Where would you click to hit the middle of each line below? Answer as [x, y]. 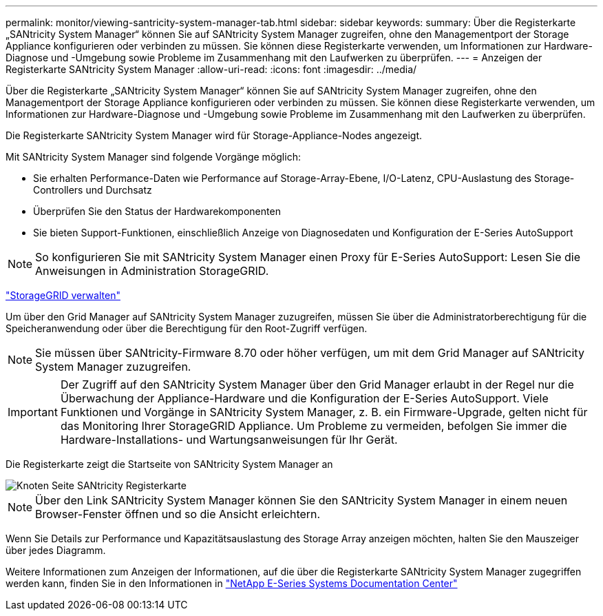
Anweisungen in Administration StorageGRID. [152, 271]
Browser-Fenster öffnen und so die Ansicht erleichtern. [178, 514]
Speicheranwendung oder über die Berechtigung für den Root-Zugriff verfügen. [187, 328]
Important [33, 412]
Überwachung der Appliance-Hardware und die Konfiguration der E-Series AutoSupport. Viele [304, 398]
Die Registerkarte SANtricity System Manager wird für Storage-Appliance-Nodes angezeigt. [214, 135]
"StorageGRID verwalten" [63, 295]
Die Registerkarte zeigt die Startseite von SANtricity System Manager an [169, 464]
